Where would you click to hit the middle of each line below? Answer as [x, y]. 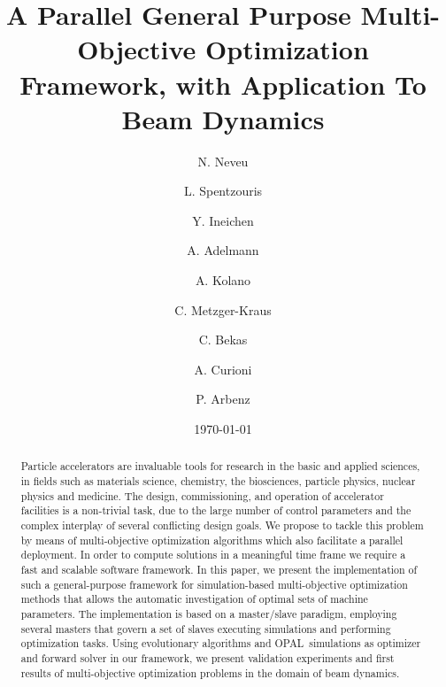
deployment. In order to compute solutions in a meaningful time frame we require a [213, 555]
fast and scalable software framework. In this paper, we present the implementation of [219, 570]
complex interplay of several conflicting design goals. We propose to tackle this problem [222, 525]
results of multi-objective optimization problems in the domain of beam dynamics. [210, 672]
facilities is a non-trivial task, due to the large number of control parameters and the [216, 510]
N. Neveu [223, 161]
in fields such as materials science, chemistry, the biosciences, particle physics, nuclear [218, 481]
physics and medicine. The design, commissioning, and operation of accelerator [202, 495]
